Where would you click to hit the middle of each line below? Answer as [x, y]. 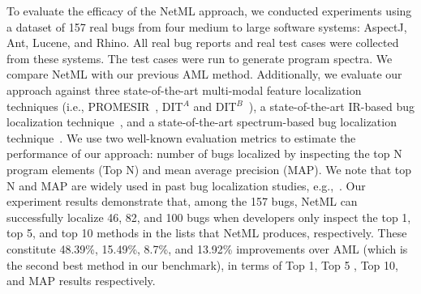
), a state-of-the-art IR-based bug [331, 106]
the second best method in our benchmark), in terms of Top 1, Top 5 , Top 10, [202, 264]
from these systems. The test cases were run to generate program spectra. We [200, 58]
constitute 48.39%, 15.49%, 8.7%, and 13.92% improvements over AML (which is [207, 248]
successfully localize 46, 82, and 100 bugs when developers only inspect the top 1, [209, 217]
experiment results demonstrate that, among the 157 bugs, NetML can [182, 201]
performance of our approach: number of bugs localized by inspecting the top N [204, 153]
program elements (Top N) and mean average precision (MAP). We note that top [209, 169]
